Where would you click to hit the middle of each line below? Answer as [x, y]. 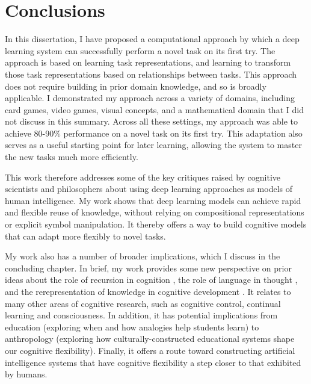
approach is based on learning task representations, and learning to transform [148, 62]
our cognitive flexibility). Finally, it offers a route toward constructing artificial [150, 350]
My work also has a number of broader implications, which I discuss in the [143, 256]
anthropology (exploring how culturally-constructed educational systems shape [150, 339]
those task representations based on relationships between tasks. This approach [151, 74]
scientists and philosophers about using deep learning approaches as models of [149, 189]
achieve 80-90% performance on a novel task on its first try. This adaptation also [154, 133]
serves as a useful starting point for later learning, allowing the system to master [153, 145]
